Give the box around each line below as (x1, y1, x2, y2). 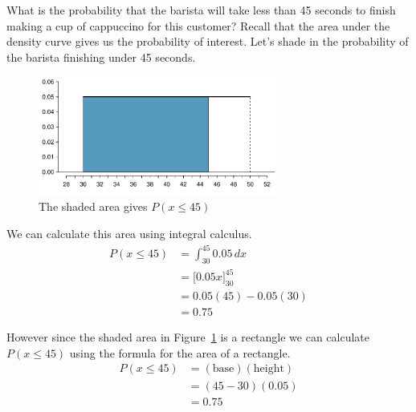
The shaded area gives (39, 198, 148, 215)
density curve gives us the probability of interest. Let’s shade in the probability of (6, 33, 409, 50)
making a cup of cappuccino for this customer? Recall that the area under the (6, 17, 390, 34)
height (253, 363, 284, 375)
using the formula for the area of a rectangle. (69, 344, 291, 361)
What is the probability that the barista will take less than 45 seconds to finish (6, 2, 396, 18)
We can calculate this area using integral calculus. (6, 224, 252, 241)
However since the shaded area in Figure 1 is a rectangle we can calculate (6, 329, 370, 345)
